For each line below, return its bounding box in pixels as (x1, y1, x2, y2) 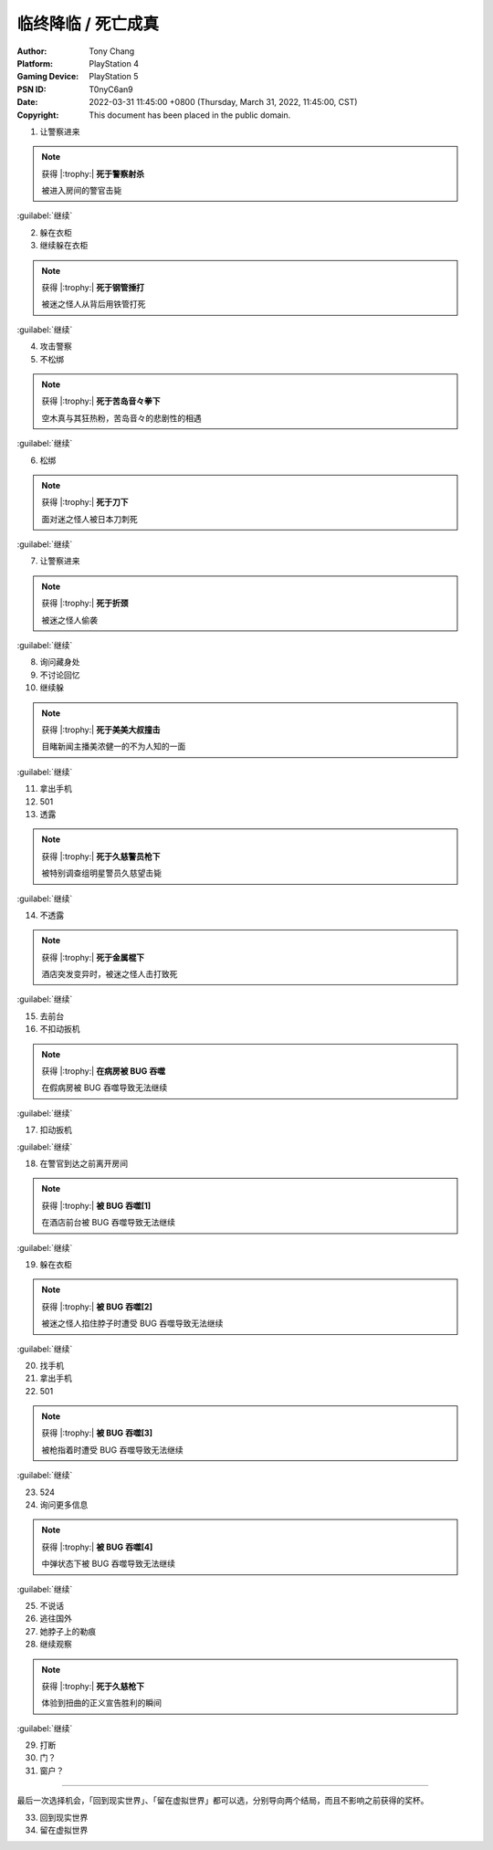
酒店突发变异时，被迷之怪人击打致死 (41, 969, 178, 980)
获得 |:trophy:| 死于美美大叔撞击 (41, 724, 161, 735)
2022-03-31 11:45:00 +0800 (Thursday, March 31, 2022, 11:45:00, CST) (89, 97, 358, 108)
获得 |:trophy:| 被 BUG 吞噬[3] (41, 1427, 153, 1438)
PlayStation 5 (89, 71, 139, 82)
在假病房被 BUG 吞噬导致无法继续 (41, 1082, 168, 1093)
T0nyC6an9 (89, 83, 134, 95)
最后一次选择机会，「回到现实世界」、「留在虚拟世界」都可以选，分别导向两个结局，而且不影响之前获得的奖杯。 (16, 1795, 429, 1806)
